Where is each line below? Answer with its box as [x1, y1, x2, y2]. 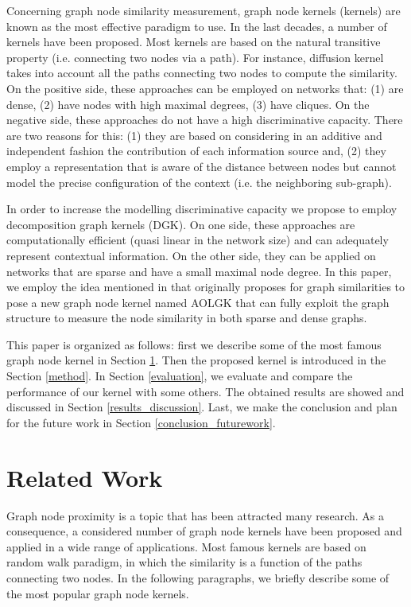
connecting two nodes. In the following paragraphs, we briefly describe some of [6, 569, 390, 586]
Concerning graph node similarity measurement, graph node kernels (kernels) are [6, 2, 401, 18]
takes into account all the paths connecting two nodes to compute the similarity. [6, 64, 397, 81]
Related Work [6, 461, 163, 493]
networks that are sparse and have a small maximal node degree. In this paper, [6, 263, 392, 279]
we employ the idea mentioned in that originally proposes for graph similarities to [6, 278, 405, 295]
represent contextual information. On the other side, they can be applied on [6, 247, 376, 263]
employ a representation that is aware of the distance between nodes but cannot [6, 158, 397, 174]
